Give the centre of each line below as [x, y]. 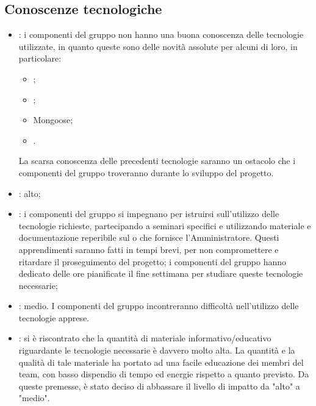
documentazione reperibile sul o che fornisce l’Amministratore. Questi [149, 237]
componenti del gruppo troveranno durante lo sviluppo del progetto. [146, 172]
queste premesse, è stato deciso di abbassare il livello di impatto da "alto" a [159, 386]
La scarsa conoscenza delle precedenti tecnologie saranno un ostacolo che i [157, 161]
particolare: [40, 58]
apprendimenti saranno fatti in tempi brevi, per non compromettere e [149, 249]
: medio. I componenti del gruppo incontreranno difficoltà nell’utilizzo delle [159, 306]
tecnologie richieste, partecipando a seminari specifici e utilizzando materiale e [165, 225]
